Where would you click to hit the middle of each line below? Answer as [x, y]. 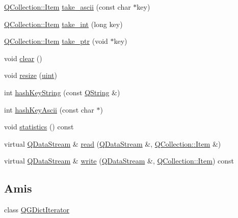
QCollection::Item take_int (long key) [63, 24]
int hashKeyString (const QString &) [62, 92]
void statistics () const [39, 127]
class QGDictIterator [37, 210]
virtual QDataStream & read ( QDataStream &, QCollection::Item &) [113, 143]
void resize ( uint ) [31, 75]
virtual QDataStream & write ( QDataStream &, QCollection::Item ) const [119, 161]
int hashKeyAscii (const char [49, 109]
